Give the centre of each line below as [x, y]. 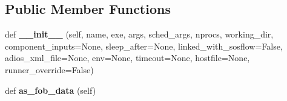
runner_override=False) [49, 69]
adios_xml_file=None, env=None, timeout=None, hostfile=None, [127, 58]
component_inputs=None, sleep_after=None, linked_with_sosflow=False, [144, 46]
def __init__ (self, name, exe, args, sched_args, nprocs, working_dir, [139, 34]
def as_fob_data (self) [51, 90]
